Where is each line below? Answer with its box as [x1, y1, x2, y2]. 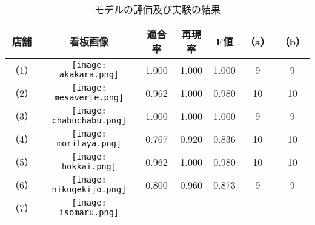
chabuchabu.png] [51, 116, 127, 125]
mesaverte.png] [54, 93, 124, 102]
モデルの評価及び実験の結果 [94, 2, 220, 16]
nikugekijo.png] [51, 184, 127, 194]
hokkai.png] [61, 161, 116, 171]
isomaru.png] [59, 207, 119, 217]
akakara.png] [59, 70, 119, 79]
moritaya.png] [56, 139, 122, 148]
